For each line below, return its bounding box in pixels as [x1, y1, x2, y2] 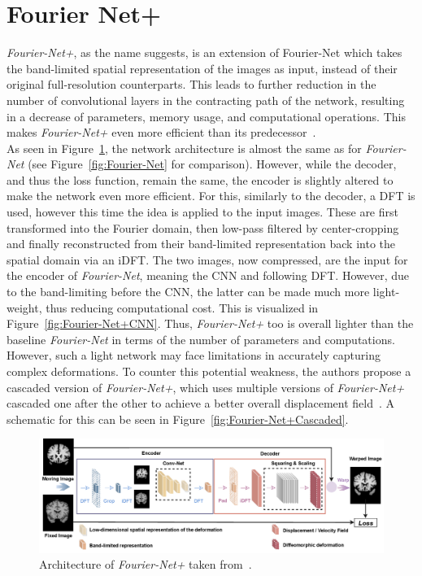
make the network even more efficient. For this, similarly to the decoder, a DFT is [7, 187, 415, 204]
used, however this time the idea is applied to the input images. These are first [7, 203, 398, 220]
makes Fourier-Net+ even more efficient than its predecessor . [7, 124, 316, 141]
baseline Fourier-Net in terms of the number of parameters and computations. [7, 330, 395, 347]
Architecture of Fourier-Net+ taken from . [39, 556, 252, 573]
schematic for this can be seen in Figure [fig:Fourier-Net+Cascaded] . [7, 410, 349, 427]
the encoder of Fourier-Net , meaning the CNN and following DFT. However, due [7, 267, 409, 284]
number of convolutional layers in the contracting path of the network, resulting [7, 91, 405, 108]
